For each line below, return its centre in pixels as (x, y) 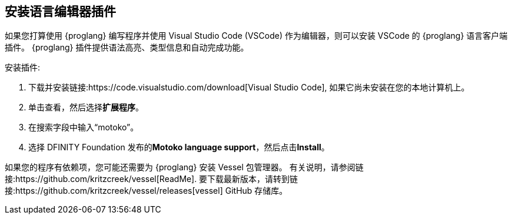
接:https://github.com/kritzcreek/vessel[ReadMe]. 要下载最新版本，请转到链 (152, 179)
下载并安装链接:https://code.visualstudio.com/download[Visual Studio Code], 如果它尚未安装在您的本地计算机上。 (249, 87)
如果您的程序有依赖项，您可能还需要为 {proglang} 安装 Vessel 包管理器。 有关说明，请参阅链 (184, 167)
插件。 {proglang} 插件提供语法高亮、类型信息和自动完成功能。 (127, 48)
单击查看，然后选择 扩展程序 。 (86, 107)
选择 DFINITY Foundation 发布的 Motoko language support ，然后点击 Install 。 (179, 147)
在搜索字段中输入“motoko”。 (84, 127)
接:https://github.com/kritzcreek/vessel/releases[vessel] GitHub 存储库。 (146, 191)
